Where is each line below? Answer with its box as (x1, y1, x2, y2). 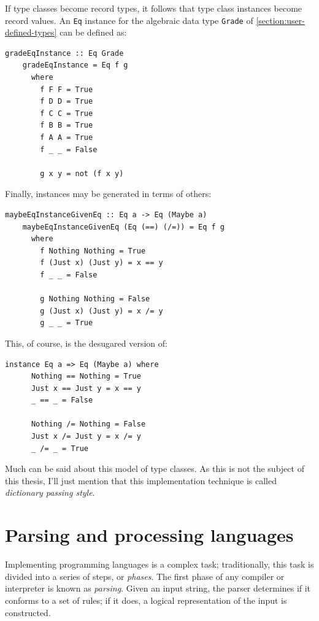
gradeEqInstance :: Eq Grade (5, 48, 124, 58)
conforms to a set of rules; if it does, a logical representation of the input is (5, 593, 287, 606)
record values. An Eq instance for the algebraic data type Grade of (5, 13, 253, 26)
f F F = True (40, 85, 93, 94)
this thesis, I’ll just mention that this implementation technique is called (5, 474, 277, 487)
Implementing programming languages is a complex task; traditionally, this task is (5, 558, 314, 571)
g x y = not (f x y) (40, 169, 124, 178)
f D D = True (40, 97, 93, 106)
